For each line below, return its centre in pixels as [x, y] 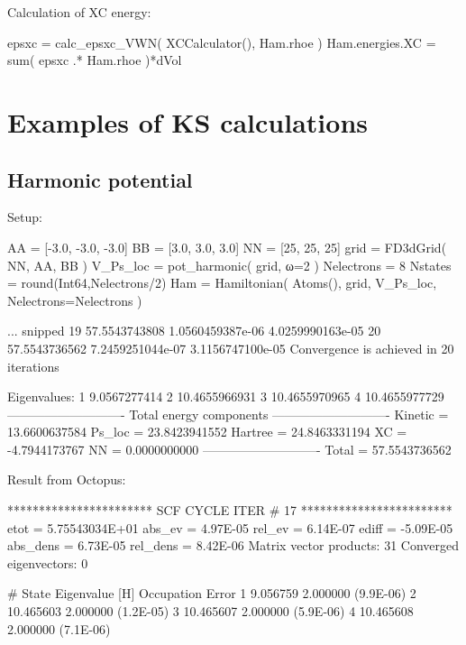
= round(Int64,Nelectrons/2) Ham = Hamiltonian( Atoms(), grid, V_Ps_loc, [222, 283]
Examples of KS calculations [187, 121]
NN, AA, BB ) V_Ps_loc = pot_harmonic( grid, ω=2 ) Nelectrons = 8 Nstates [229, 265]
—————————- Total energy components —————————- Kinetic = [228, 414]
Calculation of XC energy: [79, 12]
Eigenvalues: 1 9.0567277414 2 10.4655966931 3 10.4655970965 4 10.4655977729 [226, 396]
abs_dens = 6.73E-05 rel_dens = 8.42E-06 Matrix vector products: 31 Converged [233, 545]
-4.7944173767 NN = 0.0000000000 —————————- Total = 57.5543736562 [229, 449]
